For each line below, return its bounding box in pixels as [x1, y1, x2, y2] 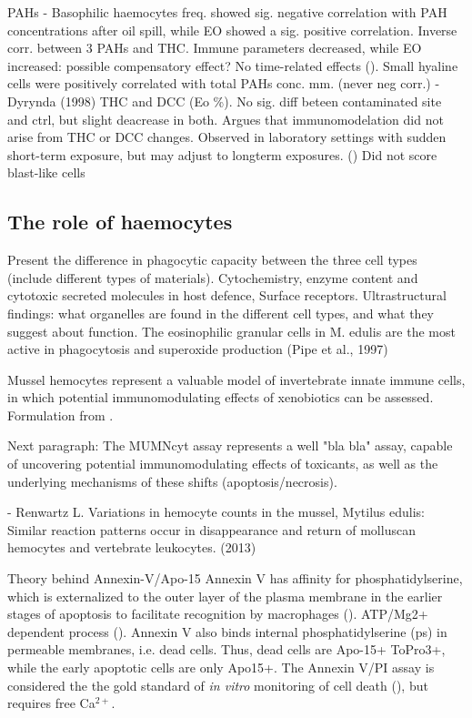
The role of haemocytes [7, 207, 233, 236]
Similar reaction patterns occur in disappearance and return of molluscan [7, 520, 416, 539]
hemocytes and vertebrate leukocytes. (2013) [7, 538, 256, 557]
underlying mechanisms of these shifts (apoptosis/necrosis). [7, 471, 337, 490]
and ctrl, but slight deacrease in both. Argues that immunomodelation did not [7, 109, 444, 128]
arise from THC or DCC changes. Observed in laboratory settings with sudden [7, 127, 447, 147]
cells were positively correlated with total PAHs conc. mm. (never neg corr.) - [7, 74, 440, 93]
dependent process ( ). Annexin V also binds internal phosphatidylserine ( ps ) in [7, 622, 447, 641]
